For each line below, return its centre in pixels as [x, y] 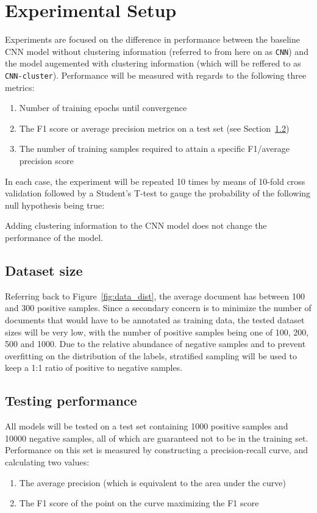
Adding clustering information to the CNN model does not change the [136, 225]
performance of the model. [54, 237]
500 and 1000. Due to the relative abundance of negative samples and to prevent [155, 344]
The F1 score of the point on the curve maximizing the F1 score [139, 503]
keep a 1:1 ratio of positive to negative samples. [94, 368]
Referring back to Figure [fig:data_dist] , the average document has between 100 [155, 296]
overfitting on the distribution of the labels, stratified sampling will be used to [151, 355]
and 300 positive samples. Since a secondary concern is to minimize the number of [158, 308]
